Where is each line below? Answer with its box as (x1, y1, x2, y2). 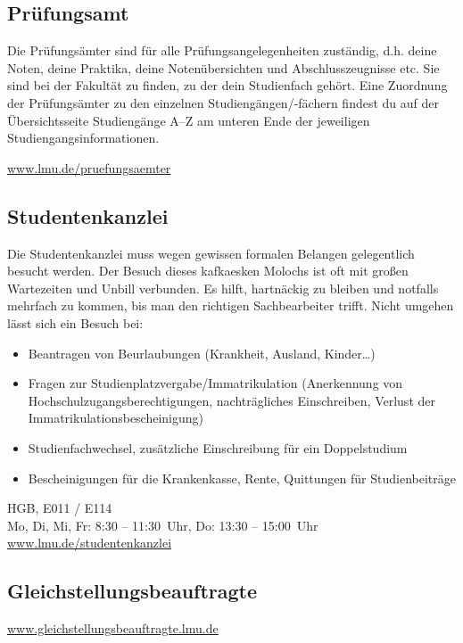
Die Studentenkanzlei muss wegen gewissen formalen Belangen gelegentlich (7, 243, 415, 262)
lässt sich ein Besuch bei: (7, 313, 144, 332)
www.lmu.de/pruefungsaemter (7, 158, 171, 177)
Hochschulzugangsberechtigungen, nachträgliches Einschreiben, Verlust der (28, 391, 435, 409)
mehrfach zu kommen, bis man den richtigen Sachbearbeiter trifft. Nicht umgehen (7, 296, 454, 315)
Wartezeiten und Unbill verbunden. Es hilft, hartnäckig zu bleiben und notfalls (7, 278, 439, 297)
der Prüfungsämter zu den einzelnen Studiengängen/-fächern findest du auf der (7, 93, 439, 111)
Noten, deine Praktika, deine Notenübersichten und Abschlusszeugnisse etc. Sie (7, 58, 440, 77)
